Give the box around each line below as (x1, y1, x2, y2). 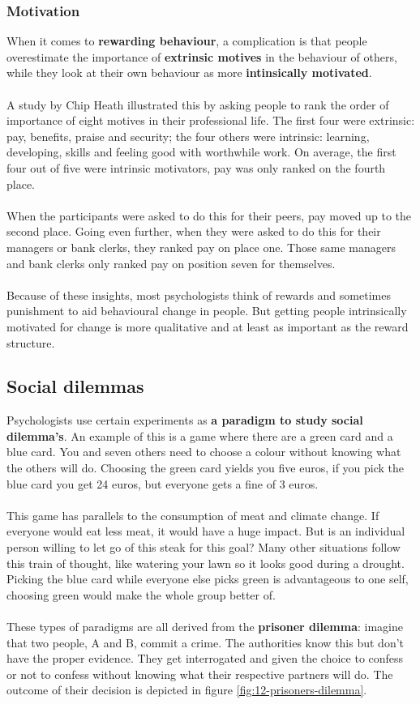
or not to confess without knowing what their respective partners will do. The (6, 665, 393, 682)
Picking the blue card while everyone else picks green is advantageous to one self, (6, 570, 409, 587)
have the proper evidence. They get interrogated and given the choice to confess (6, 650, 404, 667)
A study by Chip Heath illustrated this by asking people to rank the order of (6, 96, 389, 113)
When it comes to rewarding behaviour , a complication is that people (6, 32, 367, 49)
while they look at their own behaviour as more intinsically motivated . (6, 64, 372, 81)
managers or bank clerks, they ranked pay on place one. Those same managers (6, 238, 396, 255)
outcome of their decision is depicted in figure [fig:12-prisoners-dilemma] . (6, 681, 367, 698)
